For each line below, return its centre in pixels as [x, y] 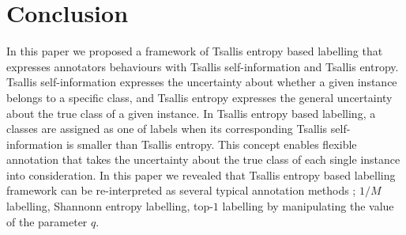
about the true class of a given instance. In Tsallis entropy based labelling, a [191, 113]
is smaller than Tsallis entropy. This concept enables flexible [211, 144]
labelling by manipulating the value [308, 206]
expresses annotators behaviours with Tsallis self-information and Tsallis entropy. [203, 66]
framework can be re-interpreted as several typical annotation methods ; [181, 190]
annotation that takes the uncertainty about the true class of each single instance [203, 159]
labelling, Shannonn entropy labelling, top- [110, 206]
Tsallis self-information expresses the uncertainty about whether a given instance [202, 82]
